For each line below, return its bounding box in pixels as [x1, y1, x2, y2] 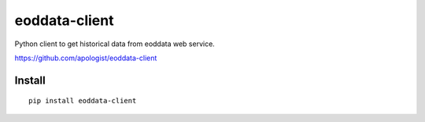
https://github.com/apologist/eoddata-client [14, 53, 157, 63]
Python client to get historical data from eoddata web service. [14, 39, 216, 48]
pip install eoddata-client [28, 96, 137, 106]
